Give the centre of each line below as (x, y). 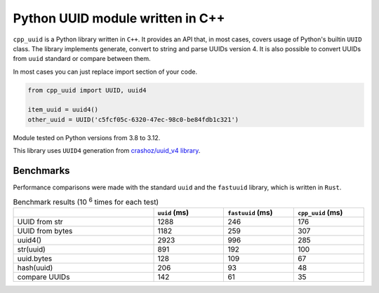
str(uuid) (31, 250)
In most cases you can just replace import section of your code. (105, 71)
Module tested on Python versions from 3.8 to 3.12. (87, 137)
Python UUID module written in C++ (119, 18)
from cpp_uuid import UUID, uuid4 (87, 90)
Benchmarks (41, 171)
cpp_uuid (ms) (320, 212)
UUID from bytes (45, 231)
